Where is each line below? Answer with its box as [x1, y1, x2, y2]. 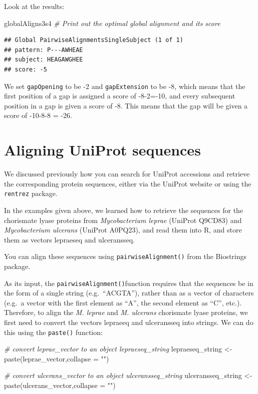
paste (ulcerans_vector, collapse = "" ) [4, 380, 116, 390]
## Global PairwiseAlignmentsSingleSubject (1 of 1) [4, 36, 183, 44]
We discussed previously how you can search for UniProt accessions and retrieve [4, 168, 250, 179]
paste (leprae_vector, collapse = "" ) [4, 353, 109, 363]
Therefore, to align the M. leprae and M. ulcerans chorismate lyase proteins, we [4, 307, 248, 317]
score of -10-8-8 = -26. [4, 110, 72, 120]
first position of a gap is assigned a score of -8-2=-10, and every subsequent [4, 90, 235, 101]
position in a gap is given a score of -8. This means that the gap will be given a [4, 100, 248, 110]
